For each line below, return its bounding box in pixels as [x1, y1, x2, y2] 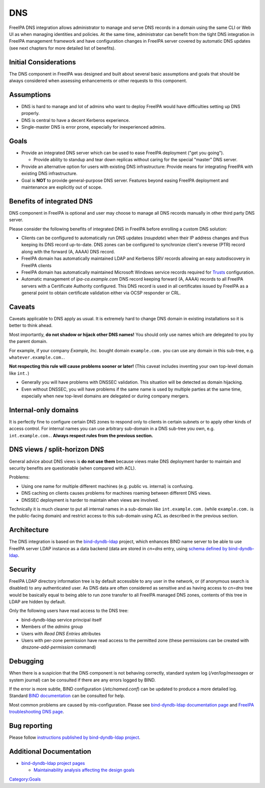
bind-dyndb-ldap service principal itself [21, 617, 102, 622]
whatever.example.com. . [9, 354, 65, 361]
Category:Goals [9, 776, 41, 782]
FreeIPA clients [21, 262, 52, 268]
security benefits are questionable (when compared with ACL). [9, 465, 136, 471]
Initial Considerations [9, 58, 76, 66]
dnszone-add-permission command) [21, 644, 96, 650]
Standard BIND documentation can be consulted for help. [9, 693, 125, 699]
